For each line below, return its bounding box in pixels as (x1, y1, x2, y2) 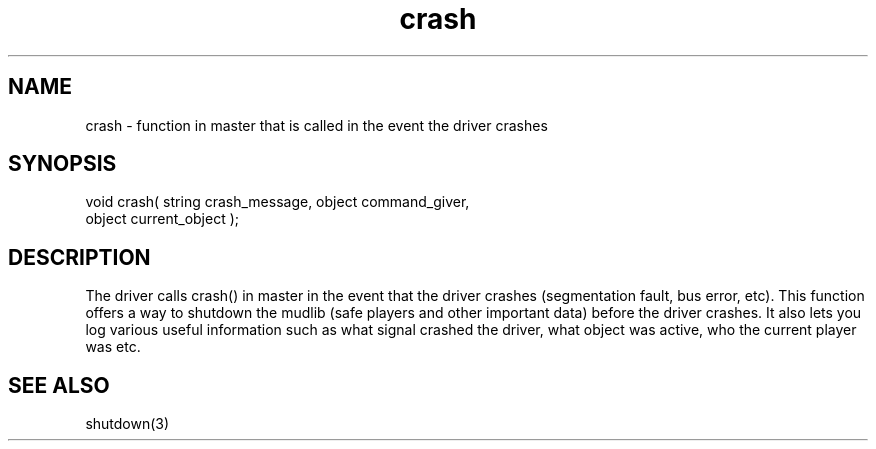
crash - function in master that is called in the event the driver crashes (85, 116, 548, 134)
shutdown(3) (85, 415, 170, 433)
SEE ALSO (8, 372, 110, 398)
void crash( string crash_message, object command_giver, (85, 193, 470, 211)
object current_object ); (85, 210, 239, 228)
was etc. (85, 338, 141, 356)
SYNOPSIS (8, 151, 117, 177)
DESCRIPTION (8, 244, 151, 270)
